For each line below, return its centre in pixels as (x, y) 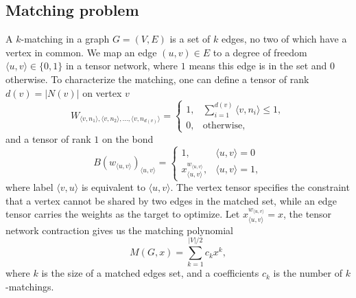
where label (29, 187)
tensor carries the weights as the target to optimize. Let (123, 214)
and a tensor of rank (48, 138)
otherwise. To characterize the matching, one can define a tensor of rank (157, 79)
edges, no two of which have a (284, 39)
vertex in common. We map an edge (81, 52)
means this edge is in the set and (258, 66)
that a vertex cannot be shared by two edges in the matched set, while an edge (171, 200)
